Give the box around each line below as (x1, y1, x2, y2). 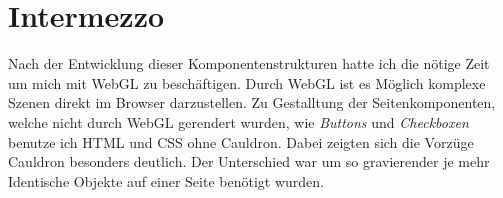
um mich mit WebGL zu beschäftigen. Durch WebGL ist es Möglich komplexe (8, 72, 486, 93)
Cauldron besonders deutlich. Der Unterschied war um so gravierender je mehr (8, 151, 490, 172)
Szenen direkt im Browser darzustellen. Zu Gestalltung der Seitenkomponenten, (8, 92, 496, 113)
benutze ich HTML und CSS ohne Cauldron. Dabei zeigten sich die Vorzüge (8, 131, 474, 152)
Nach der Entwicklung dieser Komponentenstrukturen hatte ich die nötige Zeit (8, 53, 490, 74)
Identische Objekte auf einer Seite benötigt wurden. (8, 170, 324, 191)
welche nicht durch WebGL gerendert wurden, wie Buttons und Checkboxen (8, 111, 469, 132)
